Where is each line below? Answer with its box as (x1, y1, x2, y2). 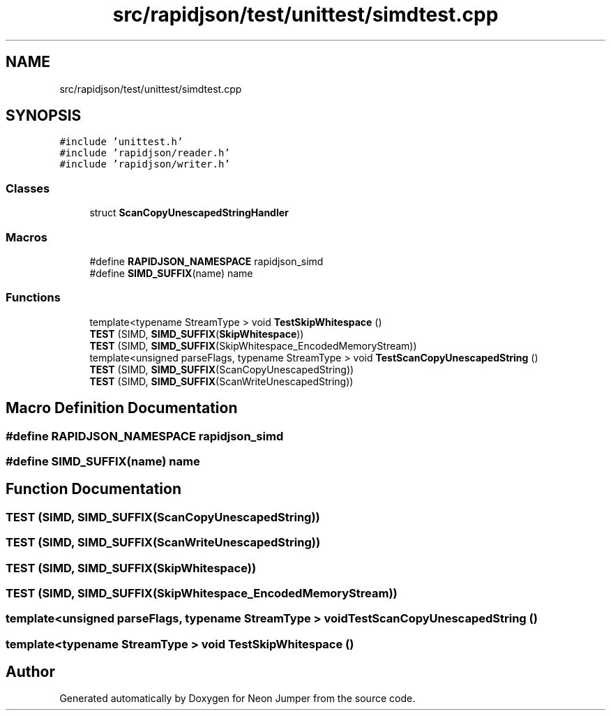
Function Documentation (6, 480, 181, 498)
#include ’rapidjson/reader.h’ (59, 147, 230, 159)
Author (6, 663, 55, 681)
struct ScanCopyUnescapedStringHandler (89, 207, 289, 219)
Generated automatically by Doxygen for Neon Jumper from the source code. (59, 692, 416, 705)
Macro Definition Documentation (6, 399, 238, 417)
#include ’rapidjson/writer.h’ (59, 158, 230, 170)
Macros (6, 230, 47, 244)
